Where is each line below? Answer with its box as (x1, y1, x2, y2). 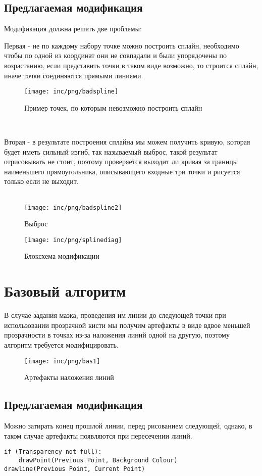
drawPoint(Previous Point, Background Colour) (18, 456, 178, 464)
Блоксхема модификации (24, 251, 99, 261)
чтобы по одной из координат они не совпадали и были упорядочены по (4, 50, 227, 61)
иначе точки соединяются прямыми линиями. (4, 70, 143, 80)
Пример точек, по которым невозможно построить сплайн (24, 102, 202, 113)
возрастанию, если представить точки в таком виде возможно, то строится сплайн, (4, 60, 258, 70)
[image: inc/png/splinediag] (24, 236, 122, 244)
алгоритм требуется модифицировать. (4, 339, 119, 350)
